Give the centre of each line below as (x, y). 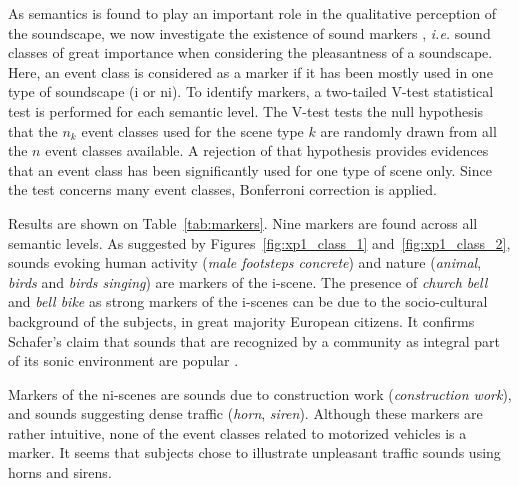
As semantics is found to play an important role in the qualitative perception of (252, 13)
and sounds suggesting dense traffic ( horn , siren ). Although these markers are (245, 413)
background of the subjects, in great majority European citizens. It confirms (241, 320)
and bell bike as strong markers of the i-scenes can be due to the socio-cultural (248, 301)
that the (33, 130)
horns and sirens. (60, 472)
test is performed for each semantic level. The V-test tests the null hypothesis (246, 110)
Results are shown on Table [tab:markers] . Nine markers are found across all (243, 222)
